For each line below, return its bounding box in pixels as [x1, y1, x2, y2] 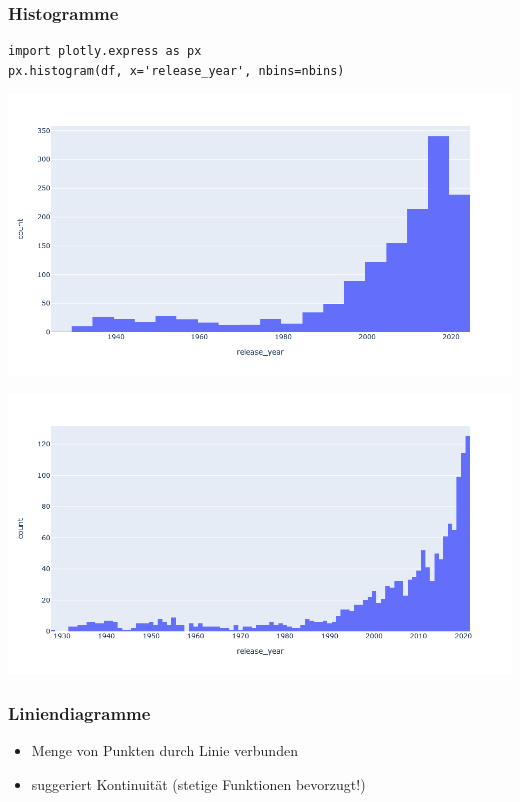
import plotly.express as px [8, 44, 202, 59]
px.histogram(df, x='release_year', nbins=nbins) [8, 63, 345, 78]
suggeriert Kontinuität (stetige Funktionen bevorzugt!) [31, 773, 366, 794]
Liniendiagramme [8, 700, 151, 725]
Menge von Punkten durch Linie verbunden [31, 740, 298, 760]
